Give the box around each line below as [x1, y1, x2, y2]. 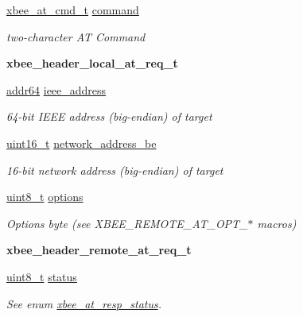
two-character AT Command [6, 28, 146, 44]
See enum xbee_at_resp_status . [6, 295, 161, 311]
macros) [257, 215, 297, 231]
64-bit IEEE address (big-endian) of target [6, 108, 212, 125]
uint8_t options [6, 188, 84, 205]
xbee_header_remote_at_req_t [6, 242, 192, 258]
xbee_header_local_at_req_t [6, 55, 178, 72]
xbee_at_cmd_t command [6, 2, 139, 17]
